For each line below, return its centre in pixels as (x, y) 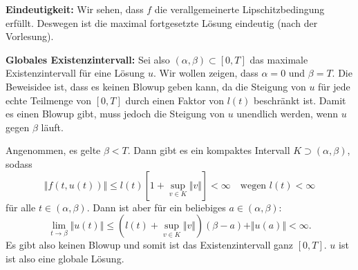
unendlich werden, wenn (287, 114)
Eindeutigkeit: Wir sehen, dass (75, 9)
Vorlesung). (30, 36)
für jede (334, 86)
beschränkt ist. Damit (300, 100)
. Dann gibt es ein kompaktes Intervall (209, 150)
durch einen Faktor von (175, 100)
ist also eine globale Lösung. (65, 258)
